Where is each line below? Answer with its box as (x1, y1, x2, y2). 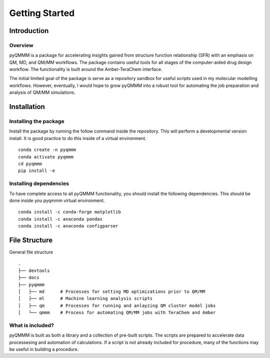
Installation (9, 102, 45, 111)
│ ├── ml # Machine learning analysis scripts (18, 295, 152, 301)
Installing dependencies (9, 180, 69, 187)
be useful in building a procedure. (9, 346, 79, 352)
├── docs (18, 275, 39, 280)
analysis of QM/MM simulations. (9, 89, 76, 95)
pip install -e (18, 168, 55, 173)
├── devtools (18, 267, 50, 273)
